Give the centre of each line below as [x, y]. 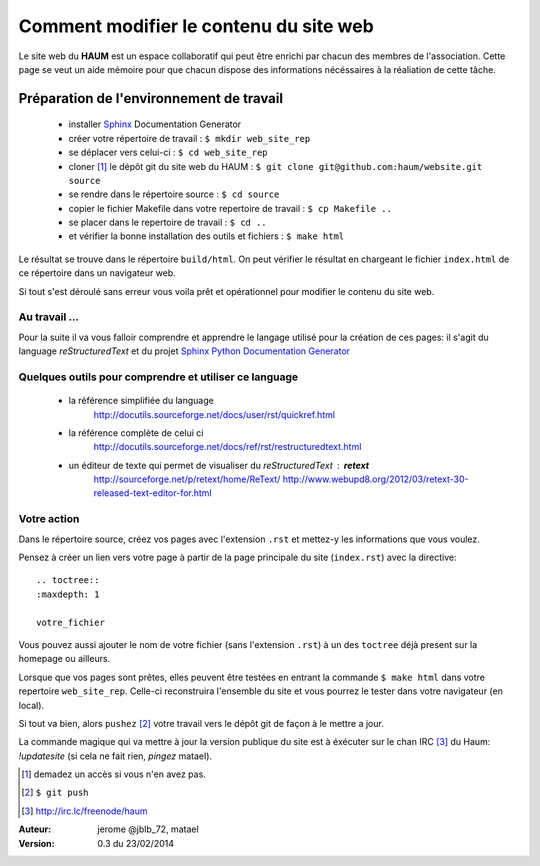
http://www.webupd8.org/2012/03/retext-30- [375, 479]
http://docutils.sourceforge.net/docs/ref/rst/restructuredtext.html [227, 447]
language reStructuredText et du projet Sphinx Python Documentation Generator [184, 351]
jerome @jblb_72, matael [148, 829]
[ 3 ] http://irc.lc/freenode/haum [85, 811]
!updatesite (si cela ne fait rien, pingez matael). [115, 756]
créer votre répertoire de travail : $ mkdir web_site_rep [189, 138]
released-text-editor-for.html [152, 493]
